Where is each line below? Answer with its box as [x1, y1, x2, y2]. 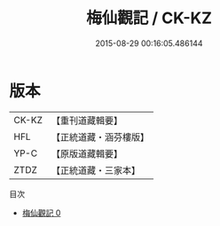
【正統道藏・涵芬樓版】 [51, 130, 149, 143]
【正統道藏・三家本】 [51, 164, 140, 176]
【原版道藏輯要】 [51, 147, 122, 160]
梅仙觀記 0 [21, 207, 61, 218]
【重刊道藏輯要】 [51, 114, 122, 127]
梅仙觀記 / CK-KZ [85, 8, 213, 28]
